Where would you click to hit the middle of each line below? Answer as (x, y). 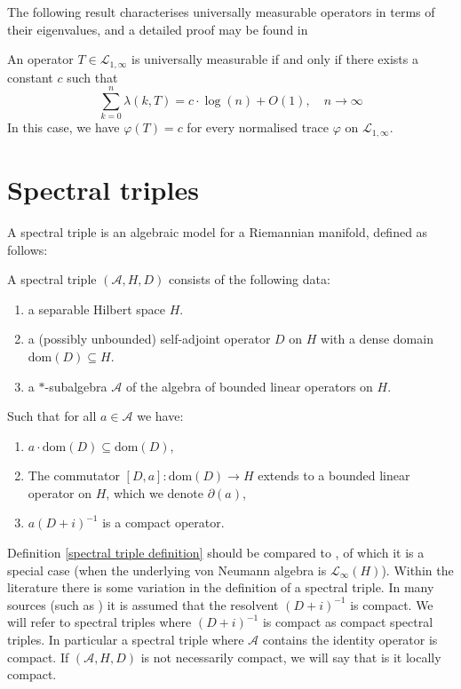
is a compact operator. (163, 523)
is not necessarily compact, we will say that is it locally (291, 657)
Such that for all (52, 416)
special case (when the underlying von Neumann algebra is (167, 570)
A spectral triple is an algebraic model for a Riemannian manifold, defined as (218, 231)
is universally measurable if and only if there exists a (275, 59)
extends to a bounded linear (334, 475)
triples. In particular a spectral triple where (126, 640)
